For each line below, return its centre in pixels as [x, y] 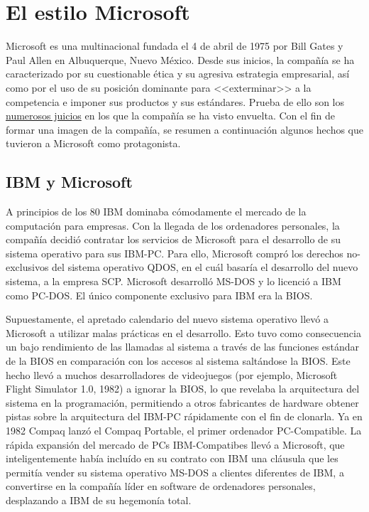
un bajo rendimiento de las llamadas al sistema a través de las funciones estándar [183, 347]
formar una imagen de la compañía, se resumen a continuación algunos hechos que [185, 129]
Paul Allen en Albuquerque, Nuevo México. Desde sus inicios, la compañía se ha [180, 59]
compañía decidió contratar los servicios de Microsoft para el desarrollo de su [174, 239]
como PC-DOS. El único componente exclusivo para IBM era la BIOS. [159, 295]
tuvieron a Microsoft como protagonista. [93, 143]
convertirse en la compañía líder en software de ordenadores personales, [161, 486]
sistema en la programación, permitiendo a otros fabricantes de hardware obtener [182, 402]
